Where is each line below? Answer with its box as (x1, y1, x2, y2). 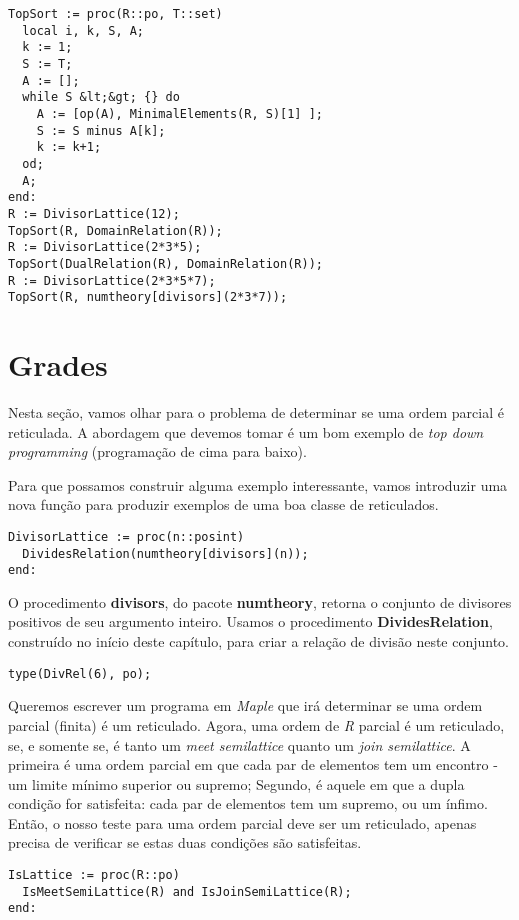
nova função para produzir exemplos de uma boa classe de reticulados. (8, 494, 439, 515)
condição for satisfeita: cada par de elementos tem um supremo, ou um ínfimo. (8, 793, 488, 814)
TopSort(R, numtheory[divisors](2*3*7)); (8, 290, 288, 305)
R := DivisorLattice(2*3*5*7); (8, 273, 216, 288)
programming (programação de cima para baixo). (8, 441, 307, 462)
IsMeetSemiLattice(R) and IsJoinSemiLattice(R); (22, 884, 352, 899)
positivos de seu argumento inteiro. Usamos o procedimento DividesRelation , (8, 611, 493, 632)
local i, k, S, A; (22, 23, 145, 38)
